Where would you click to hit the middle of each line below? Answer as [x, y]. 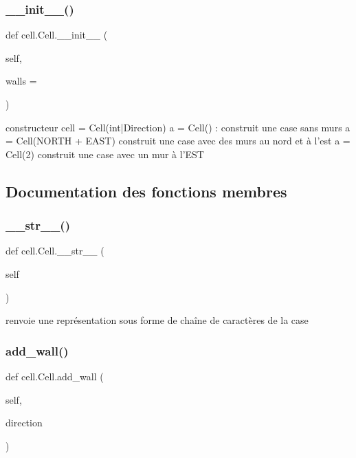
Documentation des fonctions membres [146, 191]
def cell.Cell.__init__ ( [57, 35]
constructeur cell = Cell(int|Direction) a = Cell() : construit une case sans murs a [178, 127]
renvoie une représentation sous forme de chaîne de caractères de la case [157, 320]
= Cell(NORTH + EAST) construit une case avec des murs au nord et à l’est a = [178, 141]
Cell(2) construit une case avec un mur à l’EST [105, 154]
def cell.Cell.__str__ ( [55, 251]
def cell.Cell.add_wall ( [55, 376]
